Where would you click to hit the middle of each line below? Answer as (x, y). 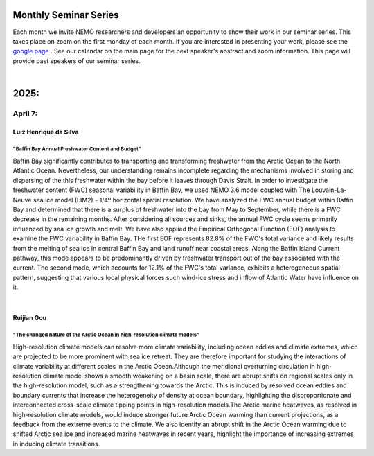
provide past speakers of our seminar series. (77, 61)
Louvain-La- (329, 190)
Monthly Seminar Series (66, 15)
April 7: (25, 113)
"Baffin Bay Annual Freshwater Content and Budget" (77, 149)
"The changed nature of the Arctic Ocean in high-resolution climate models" (106, 335)
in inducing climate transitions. (56, 444)
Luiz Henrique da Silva (46, 132)
